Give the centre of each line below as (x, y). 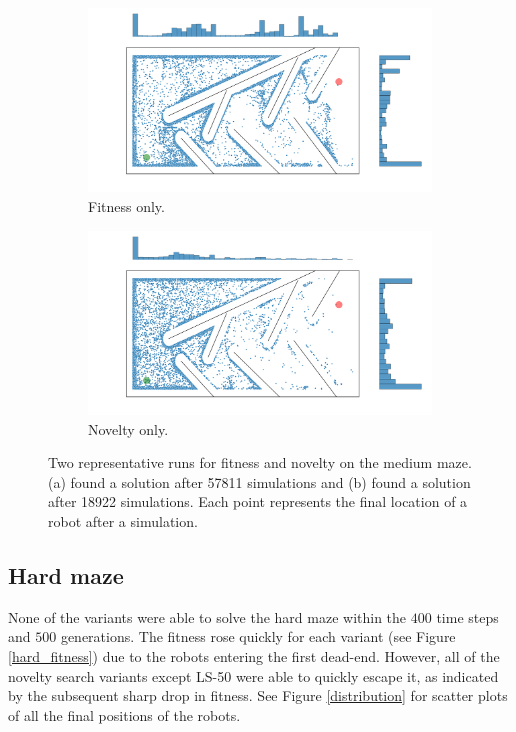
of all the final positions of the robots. (124, 714)
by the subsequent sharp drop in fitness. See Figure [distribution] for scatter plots (258, 695)
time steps (467, 616)
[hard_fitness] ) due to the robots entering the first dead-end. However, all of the (254, 655)
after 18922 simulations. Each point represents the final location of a (258, 501)
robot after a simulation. (123, 521)
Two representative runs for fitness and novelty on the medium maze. (260, 462)
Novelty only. (128, 428)
